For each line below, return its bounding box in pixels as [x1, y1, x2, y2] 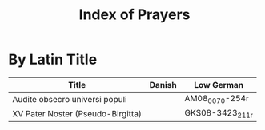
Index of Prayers [78, 6, 191, 24]
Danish [149, 79, 178, 90]
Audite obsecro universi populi [12, 93, 127, 104]
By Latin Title [8, 50, 98, 69]
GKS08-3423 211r [184, 108, 254, 120]
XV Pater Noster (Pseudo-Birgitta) [12, 108, 143, 119]
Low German [194, 79, 244, 90]
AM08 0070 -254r [184, 93, 250, 105]
